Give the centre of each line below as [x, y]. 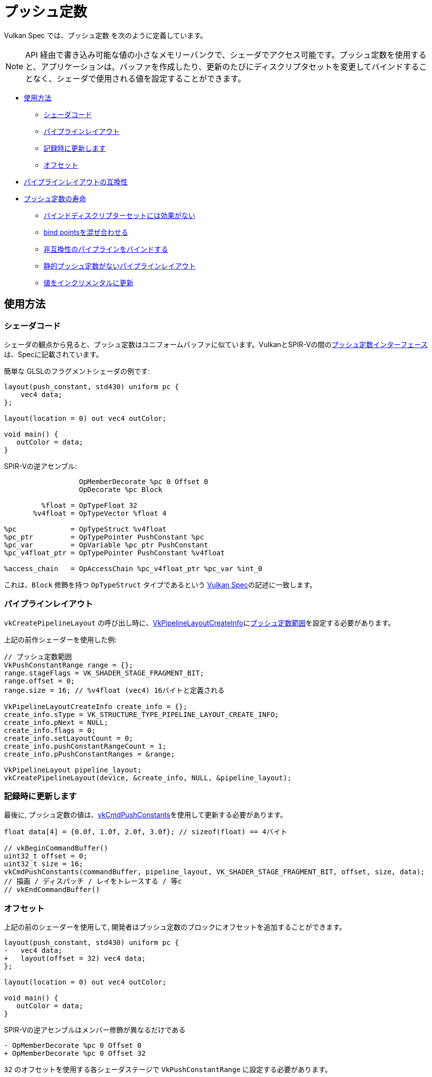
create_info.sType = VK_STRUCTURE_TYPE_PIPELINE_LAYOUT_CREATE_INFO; [142, 714]
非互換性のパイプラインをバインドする [106, 249]
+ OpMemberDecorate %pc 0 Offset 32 [75, 1054]
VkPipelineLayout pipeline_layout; [73, 770]
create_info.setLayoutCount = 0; [69, 738]
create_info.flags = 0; [50, 730]
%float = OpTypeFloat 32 [89, 505]
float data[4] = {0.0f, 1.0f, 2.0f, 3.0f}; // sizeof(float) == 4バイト [146, 832]
